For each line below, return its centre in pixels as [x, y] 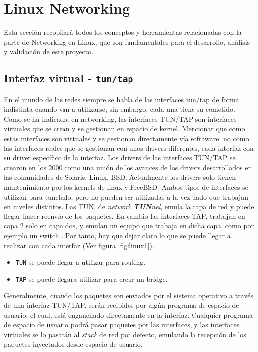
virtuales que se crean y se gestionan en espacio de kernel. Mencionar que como [125, 128]
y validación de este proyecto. [49, 51]
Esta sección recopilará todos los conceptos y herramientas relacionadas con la [123, 32]
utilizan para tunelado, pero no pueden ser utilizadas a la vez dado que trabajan [126, 196]
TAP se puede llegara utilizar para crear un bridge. [92, 278]
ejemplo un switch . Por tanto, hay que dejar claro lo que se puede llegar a [117, 235]
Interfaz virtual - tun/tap [69, 78]
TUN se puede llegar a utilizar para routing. [81, 262]
